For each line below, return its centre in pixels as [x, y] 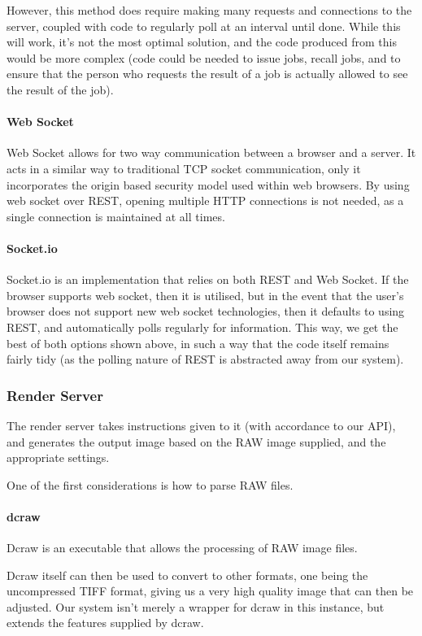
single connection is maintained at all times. [116, 216]
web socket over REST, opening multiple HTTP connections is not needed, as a [205, 200]
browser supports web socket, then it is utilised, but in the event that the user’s [205, 295]
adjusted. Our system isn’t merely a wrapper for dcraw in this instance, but [196, 606]
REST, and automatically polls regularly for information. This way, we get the [202, 327]
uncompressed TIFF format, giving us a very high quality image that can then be [210, 591]
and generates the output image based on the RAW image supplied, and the [196, 441]
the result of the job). [60, 89]
